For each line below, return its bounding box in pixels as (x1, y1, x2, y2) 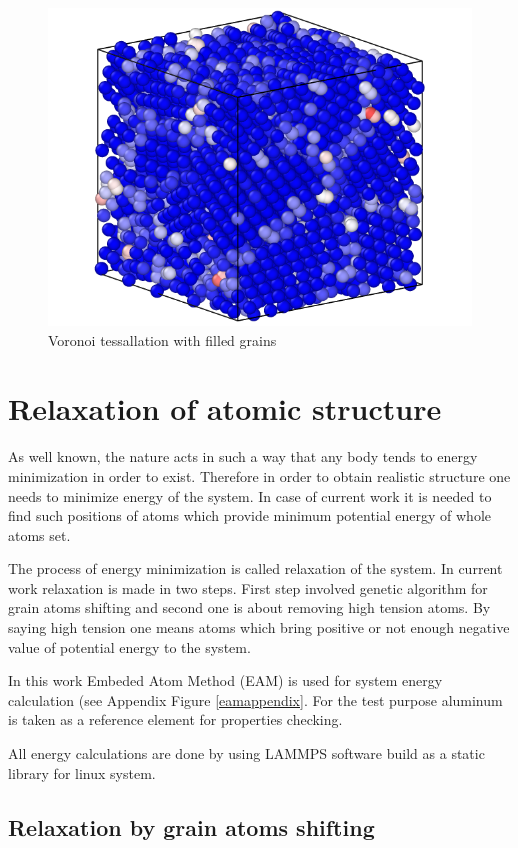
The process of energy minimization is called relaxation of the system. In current (8, 558, 503, 579)
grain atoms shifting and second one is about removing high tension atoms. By (8, 597, 491, 618)
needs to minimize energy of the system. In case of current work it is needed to (8, 485, 492, 506)
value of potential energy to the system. (8, 636, 251, 657)
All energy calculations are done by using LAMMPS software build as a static (8, 743, 485, 764)
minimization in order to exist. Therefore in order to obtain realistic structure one (8, 465, 511, 486)
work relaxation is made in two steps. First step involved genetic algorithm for (8, 577, 488, 598)
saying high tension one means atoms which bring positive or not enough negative (8, 617, 510, 638)
